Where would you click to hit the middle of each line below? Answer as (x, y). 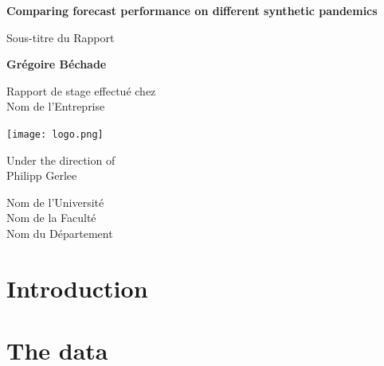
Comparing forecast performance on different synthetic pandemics (192, 10)
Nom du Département (60, 233)
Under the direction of (61, 160)
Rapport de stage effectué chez (81, 90)
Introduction (77, 288)
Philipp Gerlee (42, 175)
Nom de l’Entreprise (56, 106)
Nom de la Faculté (51, 218)
